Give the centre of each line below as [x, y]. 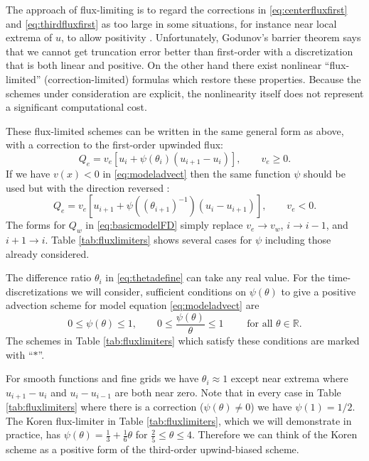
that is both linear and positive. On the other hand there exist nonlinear [164, 65]
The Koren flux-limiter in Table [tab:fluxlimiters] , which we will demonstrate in [179, 420]
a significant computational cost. [76, 107]
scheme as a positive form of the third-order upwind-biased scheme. [153, 449]
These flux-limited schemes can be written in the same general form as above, [175, 130]
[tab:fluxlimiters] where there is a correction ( [105, 407]
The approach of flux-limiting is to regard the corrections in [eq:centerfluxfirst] [177, 9]
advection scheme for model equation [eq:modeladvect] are [133, 305]
